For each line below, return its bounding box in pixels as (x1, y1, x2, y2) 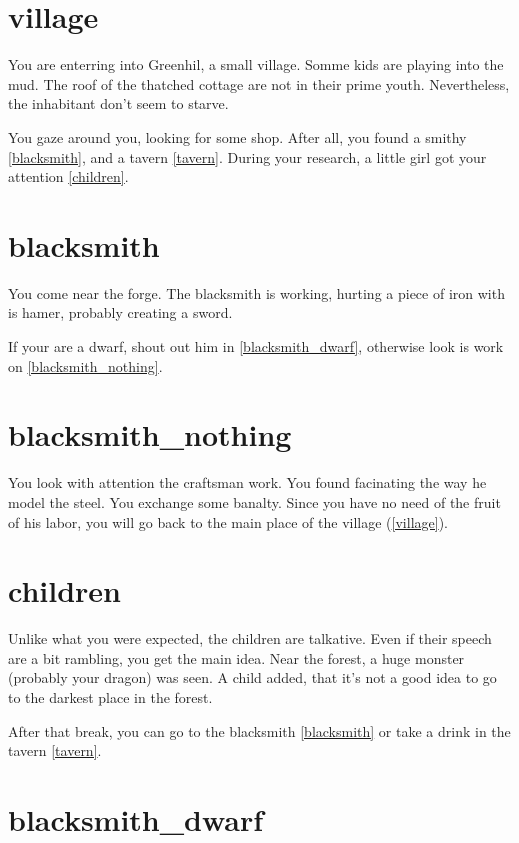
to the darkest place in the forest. (8, 687, 213, 707)
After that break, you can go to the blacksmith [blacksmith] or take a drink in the (8, 720, 511, 741)
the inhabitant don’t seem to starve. (8, 93, 229, 114)
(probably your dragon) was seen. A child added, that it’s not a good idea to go (8, 667, 497, 688)
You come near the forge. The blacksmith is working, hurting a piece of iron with (8, 282, 505, 303)
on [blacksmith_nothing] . (8, 355, 163, 376)
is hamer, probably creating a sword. (8, 302, 233, 323)
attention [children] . (8, 166, 129, 187)
